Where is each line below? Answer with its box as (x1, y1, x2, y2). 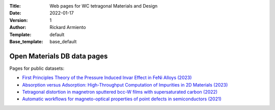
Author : (9, 24, 26, 31)
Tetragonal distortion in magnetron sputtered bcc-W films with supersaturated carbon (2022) (22, 89, 218, 95)
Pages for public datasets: (9, 65, 65, 71)
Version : (9, 17, 28, 23)
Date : (9, 10, 21, 16)
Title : (9, 3, 21, 9)
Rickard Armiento (49, 24, 86, 31)
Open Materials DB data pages (9, 51, 108, 61)
